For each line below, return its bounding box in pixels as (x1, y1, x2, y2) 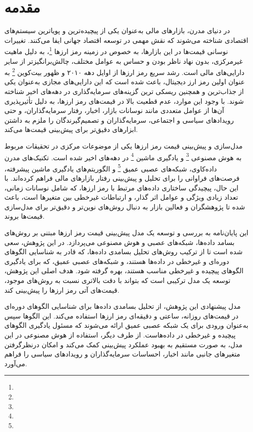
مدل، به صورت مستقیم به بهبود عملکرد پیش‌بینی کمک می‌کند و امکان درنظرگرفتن (4, 339, 243, 349)
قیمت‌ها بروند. (4, 211, 45, 221)
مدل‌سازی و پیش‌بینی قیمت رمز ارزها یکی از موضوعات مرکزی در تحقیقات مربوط (4, 140, 243, 150)
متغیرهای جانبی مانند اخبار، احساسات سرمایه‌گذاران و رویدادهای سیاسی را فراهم (4, 349, 240, 359)
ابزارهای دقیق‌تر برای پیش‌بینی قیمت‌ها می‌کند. (4, 124, 138, 134)
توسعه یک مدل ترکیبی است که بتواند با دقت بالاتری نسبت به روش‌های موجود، (4, 275, 231, 285)
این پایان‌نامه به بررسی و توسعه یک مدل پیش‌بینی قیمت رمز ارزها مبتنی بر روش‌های (4, 227, 249, 238)
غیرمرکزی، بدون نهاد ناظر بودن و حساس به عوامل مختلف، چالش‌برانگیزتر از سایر (4, 56, 243, 66)
